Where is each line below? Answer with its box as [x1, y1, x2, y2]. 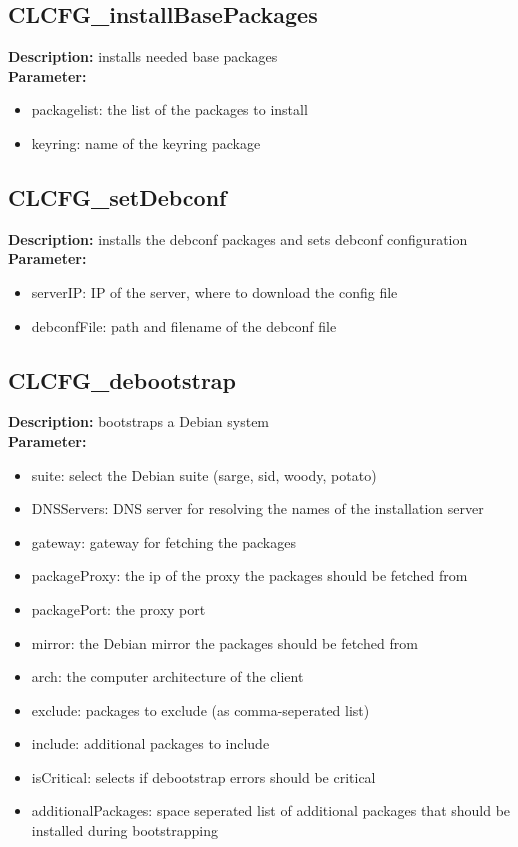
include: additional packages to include [31, 733, 270, 754]
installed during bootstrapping [31, 820, 218, 841]
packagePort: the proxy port [31, 598, 206, 619]
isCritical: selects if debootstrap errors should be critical [31, 766, 376, 787]
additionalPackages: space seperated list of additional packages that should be [31, 800, 511, 821]
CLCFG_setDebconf [8, 181, 227, 212]
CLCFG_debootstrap [8, 364, 237, 395]
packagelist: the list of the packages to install [31, 99, 308, 120]
